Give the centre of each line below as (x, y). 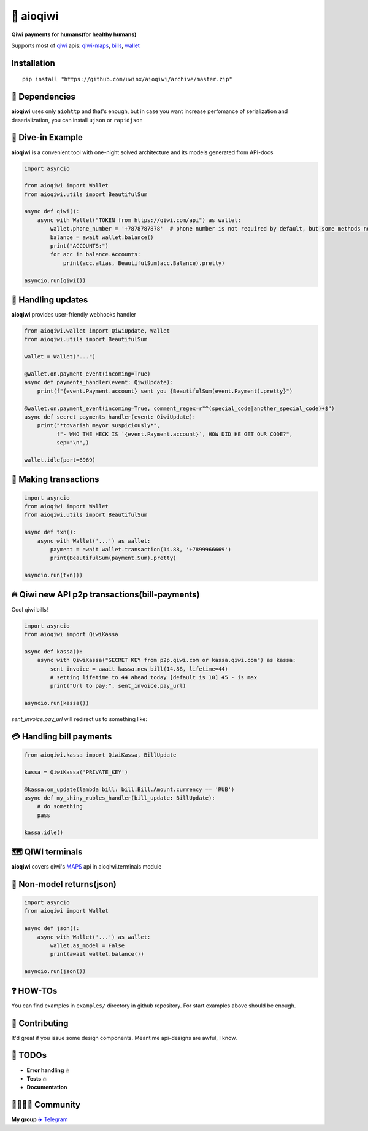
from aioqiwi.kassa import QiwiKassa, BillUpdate (100, 755)
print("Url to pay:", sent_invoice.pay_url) (118, 686)
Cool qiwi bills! (30, 609)
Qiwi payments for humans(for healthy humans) (74, 34)
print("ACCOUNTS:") (79, 246)
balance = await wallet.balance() (102, 237)
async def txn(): (50, 532)
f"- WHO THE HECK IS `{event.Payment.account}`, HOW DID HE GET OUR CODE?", (174, 434)
